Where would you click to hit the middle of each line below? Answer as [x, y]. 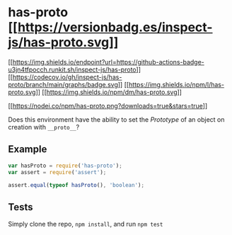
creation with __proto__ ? [44, 127]
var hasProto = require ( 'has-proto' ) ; [65, 166]
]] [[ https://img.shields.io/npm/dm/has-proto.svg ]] [109, 92]
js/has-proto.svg [59, 42]
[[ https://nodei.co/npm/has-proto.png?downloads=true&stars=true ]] [108, 105]
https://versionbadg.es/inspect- [115, 27]
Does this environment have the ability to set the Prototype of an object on [116, 119]
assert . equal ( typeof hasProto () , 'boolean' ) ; [76, 185]
